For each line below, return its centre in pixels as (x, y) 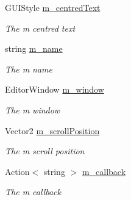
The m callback (33, 192)
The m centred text (40, 28)
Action (17, 171)
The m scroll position (45, 151)
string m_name (34, 48)
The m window (33, 109)
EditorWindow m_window (55, 89)
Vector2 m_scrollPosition (52, 130)
